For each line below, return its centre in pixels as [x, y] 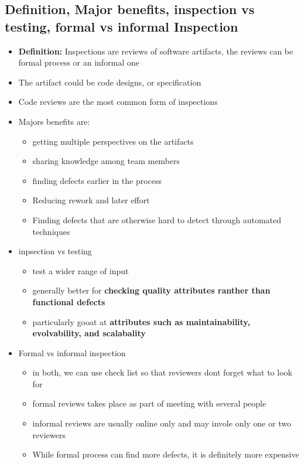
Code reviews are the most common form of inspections [118, 102]
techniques [51, 231]
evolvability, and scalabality [89, 333]
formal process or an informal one [79, 62]
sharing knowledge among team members [106, 161]
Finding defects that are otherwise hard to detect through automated [157, 219]
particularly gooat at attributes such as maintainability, [141, 321]
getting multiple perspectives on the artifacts [113, 141]
